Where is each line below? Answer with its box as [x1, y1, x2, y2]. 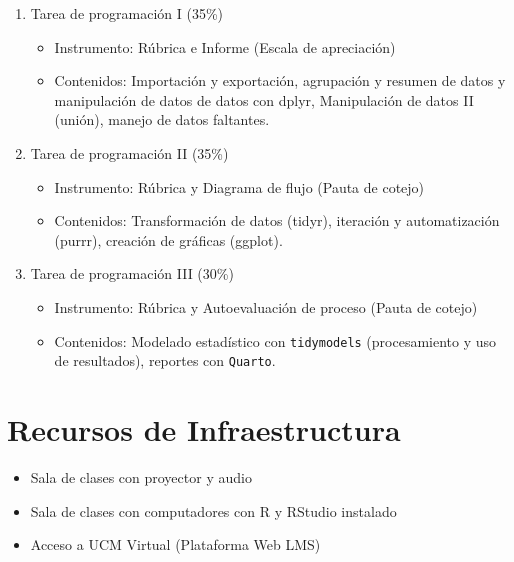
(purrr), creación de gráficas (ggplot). [54, 229, 283, 250]
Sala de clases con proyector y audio [30, 466, 252, 487]
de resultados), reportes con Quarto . [54, 350, 276, 371]
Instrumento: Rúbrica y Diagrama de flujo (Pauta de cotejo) [54, 176, 425, 197]
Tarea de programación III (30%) [30, 263, 234, 284]
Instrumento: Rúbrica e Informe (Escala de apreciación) [54, 36, 396, 57]
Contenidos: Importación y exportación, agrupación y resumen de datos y [54, 70, 506, 91]
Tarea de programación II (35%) [30, 142, 229, 163]
